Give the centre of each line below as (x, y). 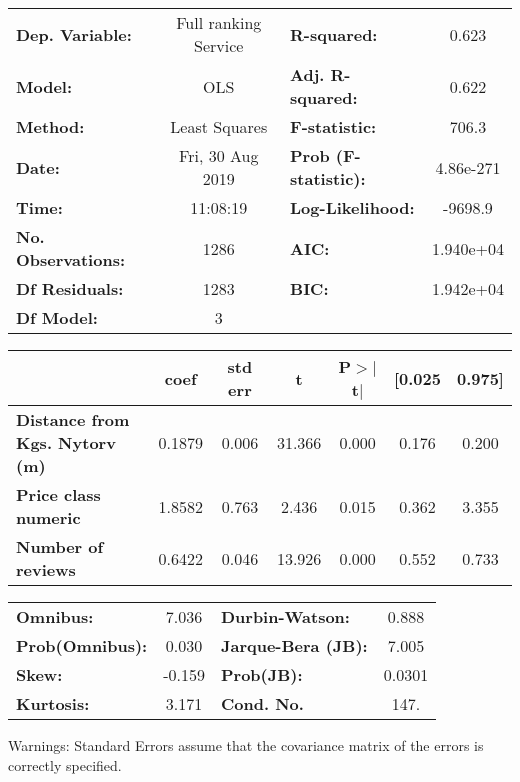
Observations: (71, 259)
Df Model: (57, 317)
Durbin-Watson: (285, 616)
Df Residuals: (70, 288)
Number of (60, 546)
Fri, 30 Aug (219, 155)
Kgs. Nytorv (66, 442)
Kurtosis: (53, 703)
